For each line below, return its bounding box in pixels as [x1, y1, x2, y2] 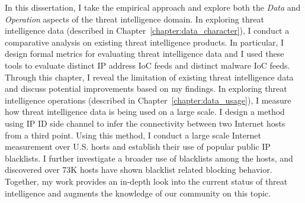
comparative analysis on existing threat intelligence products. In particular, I [5, 36, 284, 48]
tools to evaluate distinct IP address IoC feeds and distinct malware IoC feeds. [5, 59, 290, 71]
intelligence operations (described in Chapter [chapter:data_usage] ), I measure [5, 94, 291, 106]
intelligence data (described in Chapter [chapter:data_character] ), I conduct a [5, 24, 290, 37]
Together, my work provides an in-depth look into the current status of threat [5, 175, 288, 187]
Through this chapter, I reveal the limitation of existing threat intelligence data [5, 70, 294, 83]
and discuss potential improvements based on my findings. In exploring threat [5, 82, 287, 95]
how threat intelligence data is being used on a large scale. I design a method [5, 105, 285, 118]
